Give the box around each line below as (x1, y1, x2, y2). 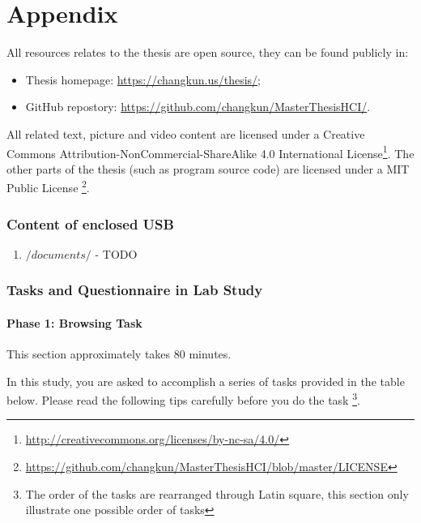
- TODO (95, 245, 138, 262)
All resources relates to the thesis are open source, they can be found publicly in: (6, 44, 409, 61)
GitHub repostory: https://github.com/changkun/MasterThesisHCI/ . (25, 98, 371, 115)
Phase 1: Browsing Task (6, 314, 142, 331)
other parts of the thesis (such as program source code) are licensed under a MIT (6, 160, 410, 177)
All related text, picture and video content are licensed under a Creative (6, 125, 365, 142)
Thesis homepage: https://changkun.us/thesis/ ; (25, 71, 262, 88)
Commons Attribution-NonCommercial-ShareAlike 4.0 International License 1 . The (6, 142, 415, 161)
